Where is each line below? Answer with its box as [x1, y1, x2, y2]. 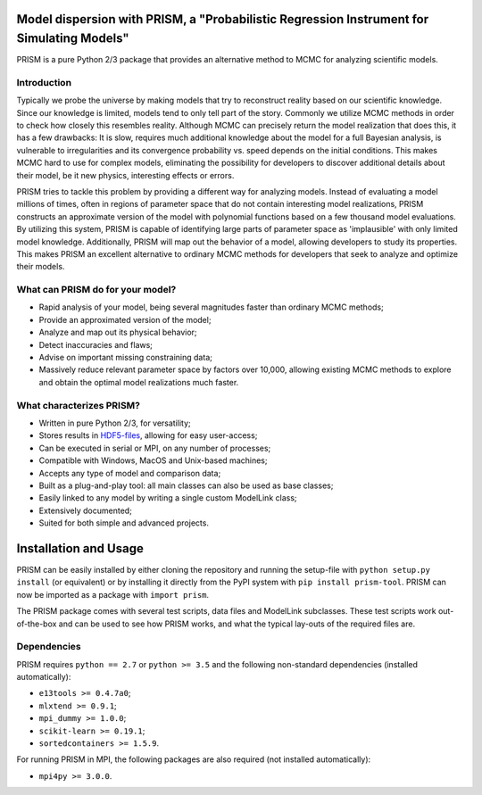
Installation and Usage [16, 541, 145, 556]
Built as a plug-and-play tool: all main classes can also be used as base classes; [38, 480, 334, 491]
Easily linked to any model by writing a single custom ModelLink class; [38, 493, 298, 503]
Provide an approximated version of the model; [38, 314, 212, 325]
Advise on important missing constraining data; [38, 352, 213, 363]
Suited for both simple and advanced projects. [38, 518, 210, 528]
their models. [16, 261, 65, 272]
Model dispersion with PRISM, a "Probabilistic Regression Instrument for [16, 12, 428, 27]
